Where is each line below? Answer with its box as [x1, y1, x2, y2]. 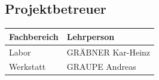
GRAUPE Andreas [66, 60, 136, 73]
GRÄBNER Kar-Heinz [66, 45, 151, 58]
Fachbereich [9, 30, 59, 42]
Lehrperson [66, 30, 115, 42]
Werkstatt [9, 60, 46, 73]
